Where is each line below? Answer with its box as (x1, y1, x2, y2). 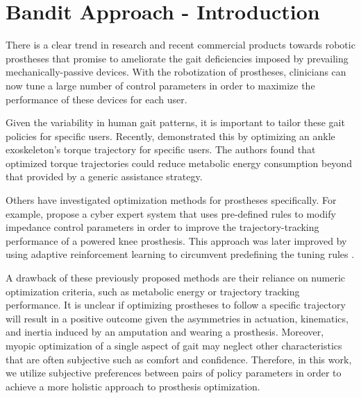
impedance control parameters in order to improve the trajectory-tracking (6, 220, 319, 234)
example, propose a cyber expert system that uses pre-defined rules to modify (6, 206, 336, 220)
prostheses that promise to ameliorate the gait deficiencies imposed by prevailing (6, 51, 349, 65)
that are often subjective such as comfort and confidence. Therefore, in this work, (6, 352, 352, 366)
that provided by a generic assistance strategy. (6, 169, 203, 184)
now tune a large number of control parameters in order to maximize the (6, 78, 315, 92)
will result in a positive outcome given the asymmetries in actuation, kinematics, (6, 311, 349, 325)
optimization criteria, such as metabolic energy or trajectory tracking (6, 284, 300, 298)
